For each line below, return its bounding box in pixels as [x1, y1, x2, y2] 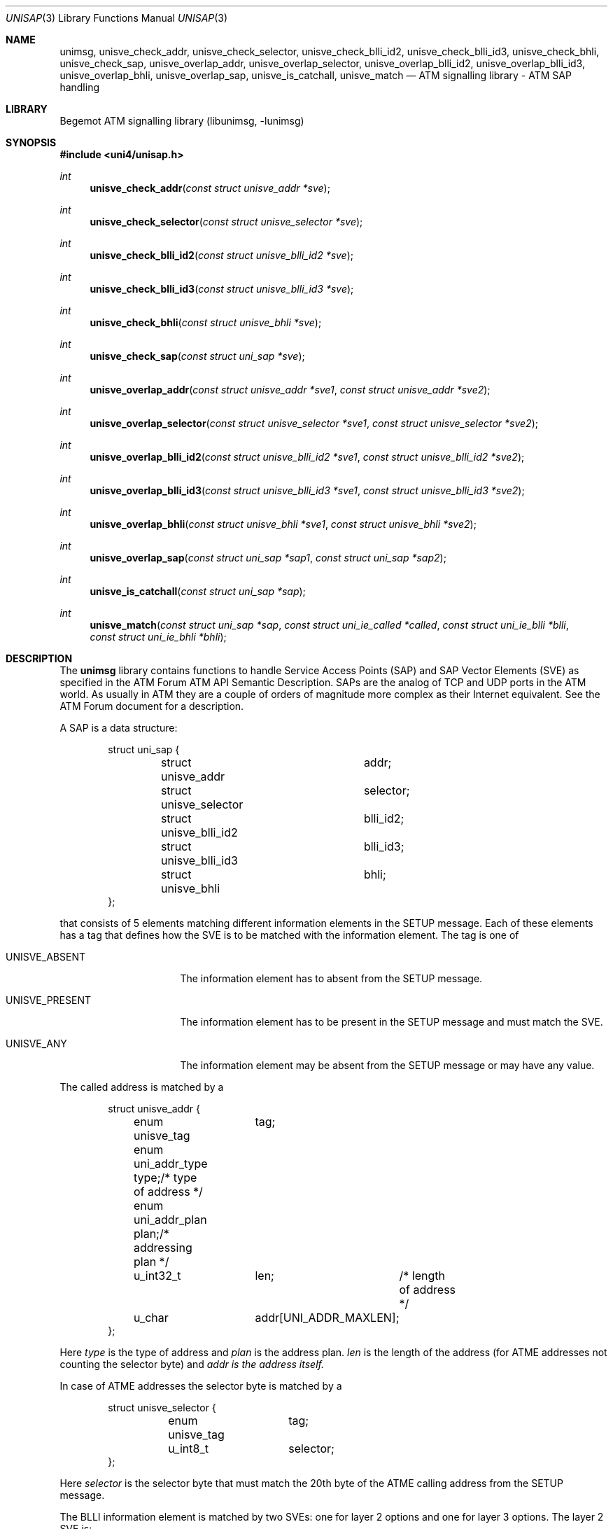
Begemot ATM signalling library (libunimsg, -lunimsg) [59, 115, 304, 127]
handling [59, 81, 100, 93]
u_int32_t [134, 1269, 181, 1283]
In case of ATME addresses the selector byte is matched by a [59, 1380, 342, 1392]
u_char [134, 1311, 169, 1325]
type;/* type [134, 1171, 197, 1185]
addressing [134, 1241, 192, 1255]
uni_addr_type [134, 1157, 208, 1171]
